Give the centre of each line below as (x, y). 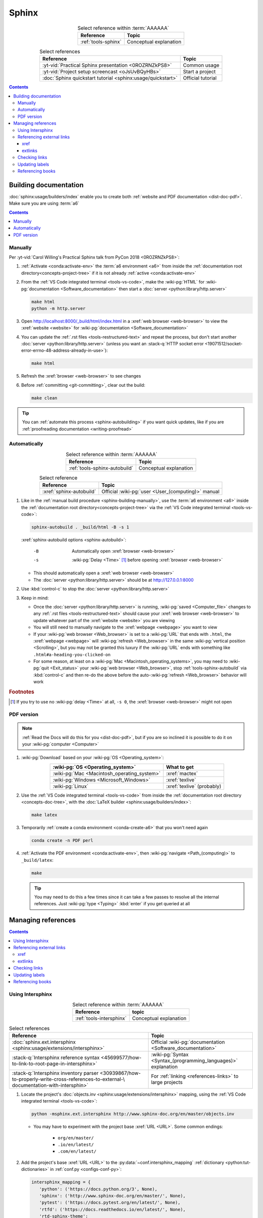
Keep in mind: (35, 598)
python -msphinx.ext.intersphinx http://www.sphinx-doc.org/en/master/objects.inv (133, 1114)
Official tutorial (200, 78)
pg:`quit (41, 668)
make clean (44, 398)
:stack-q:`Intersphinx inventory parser (55, 1073)
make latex (44, 815)
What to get (180, 767)
